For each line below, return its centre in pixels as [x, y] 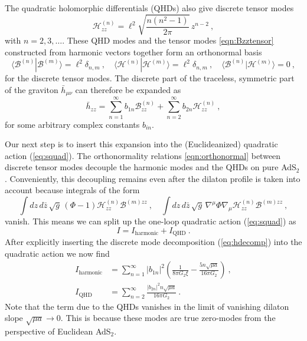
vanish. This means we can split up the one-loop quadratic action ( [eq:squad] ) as [151, 221]
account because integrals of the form [72, 190]
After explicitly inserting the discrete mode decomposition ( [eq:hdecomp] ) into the [153, 242]
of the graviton [32, 89]
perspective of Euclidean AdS [58, 331]
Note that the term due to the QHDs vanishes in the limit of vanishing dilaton [147, 306]
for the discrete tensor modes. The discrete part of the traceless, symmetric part [150, 78]
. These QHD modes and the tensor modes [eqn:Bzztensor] [168, 40]
